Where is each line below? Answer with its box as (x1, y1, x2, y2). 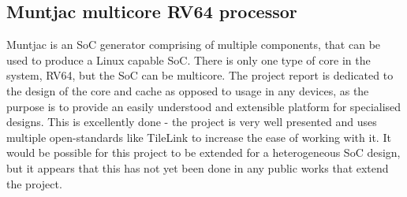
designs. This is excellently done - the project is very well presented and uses (6, 113, 377, 130)
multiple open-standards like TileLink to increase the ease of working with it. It (6, 128, 391, 145)
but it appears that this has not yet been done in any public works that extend (6, 159, 389, 176)
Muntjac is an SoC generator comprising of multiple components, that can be (6, 36, 381, 53)
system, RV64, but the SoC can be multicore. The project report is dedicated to (6, 67, 394, 84)
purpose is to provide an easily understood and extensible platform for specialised (6, 98, 401, 114)
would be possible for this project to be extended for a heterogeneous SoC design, (6, 144, 401, 161)
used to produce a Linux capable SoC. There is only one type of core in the (6, 51, 371, 68)
